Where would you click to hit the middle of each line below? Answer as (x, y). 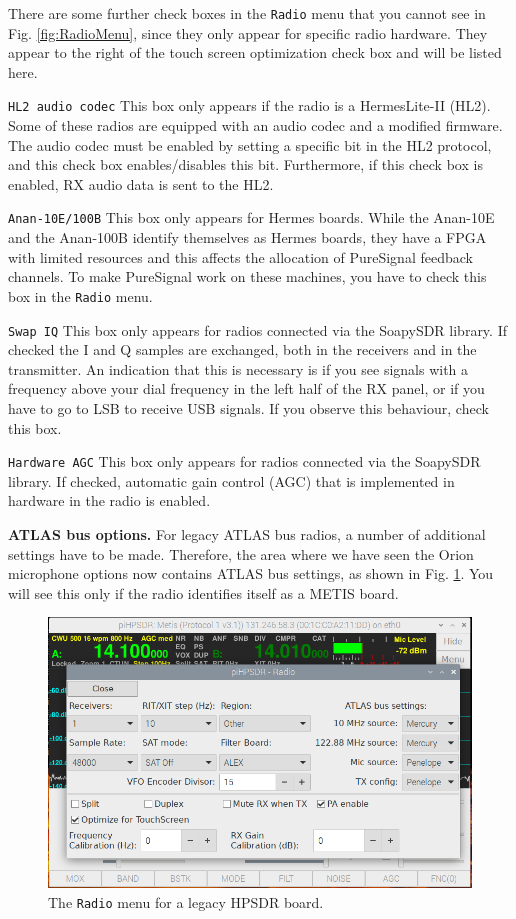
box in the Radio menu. (80, 295)
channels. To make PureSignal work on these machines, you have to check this (247, 276)
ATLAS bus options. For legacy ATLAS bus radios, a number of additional (247, 534)
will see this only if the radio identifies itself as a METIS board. (203, 592)
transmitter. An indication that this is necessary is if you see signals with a (238, 368)
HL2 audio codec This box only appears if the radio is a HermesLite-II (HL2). (249, 105)
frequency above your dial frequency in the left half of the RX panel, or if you (246, 388)
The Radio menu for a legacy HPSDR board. (186, 901)
